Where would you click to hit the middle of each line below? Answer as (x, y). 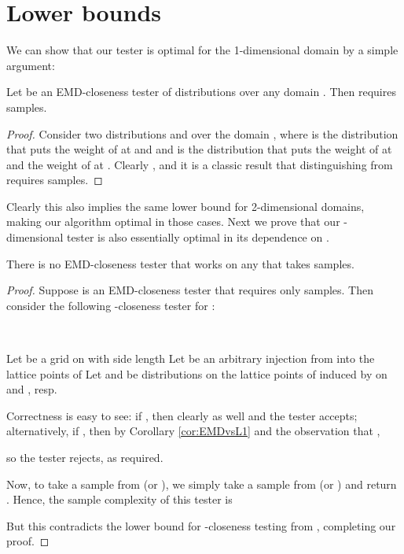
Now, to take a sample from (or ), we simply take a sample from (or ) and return (202, 484)
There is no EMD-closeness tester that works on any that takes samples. (180, 263)
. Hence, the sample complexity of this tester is (119, 499)
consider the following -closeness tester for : (111, 305)
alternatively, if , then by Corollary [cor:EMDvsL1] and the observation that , (193, 431)
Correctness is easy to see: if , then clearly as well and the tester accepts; (182, 415)
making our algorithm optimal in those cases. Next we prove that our (173, 222)
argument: (31, 65)
